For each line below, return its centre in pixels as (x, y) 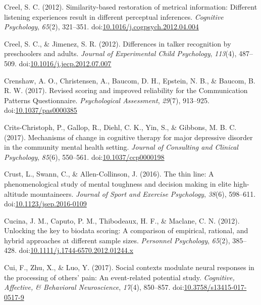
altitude (16, 193)
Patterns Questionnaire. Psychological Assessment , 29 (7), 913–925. (107, 100)
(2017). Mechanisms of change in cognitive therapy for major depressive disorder (128, 137)
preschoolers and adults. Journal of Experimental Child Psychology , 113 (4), (120, 53)
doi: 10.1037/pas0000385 (41, 110)
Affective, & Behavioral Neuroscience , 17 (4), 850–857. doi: (94, 287)
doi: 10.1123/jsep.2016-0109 (45, 204)
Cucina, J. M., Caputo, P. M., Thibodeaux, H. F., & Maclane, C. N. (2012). (122, 220)
